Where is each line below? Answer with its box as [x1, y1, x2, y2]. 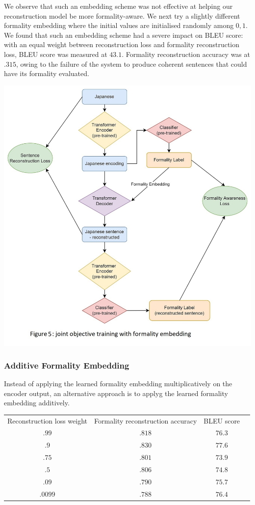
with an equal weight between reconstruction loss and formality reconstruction [4, 39, 240, 50]
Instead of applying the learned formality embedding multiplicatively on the [4, 378, 232, 389]
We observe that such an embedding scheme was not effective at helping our [4, 1, 233, 11]
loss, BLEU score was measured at [4, 49, 107, 59]
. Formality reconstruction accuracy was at [122, 49, 250, 59]
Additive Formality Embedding [4, 359, 129, 371]
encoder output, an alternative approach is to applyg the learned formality [4, 388, 228, 398]
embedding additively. [4, 398, 70, 408]
